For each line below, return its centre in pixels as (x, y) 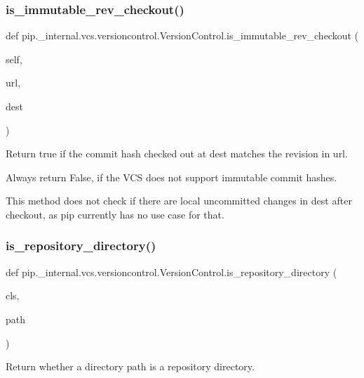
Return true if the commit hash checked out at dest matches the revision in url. (177, 154)
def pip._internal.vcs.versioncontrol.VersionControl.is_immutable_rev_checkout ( (182, 35)
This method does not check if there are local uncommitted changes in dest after (179, 201)
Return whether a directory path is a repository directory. (130, 366)
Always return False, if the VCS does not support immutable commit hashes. (171, 177)
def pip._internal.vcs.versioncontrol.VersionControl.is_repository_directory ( (171, 272)
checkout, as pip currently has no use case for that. (115, 214)
